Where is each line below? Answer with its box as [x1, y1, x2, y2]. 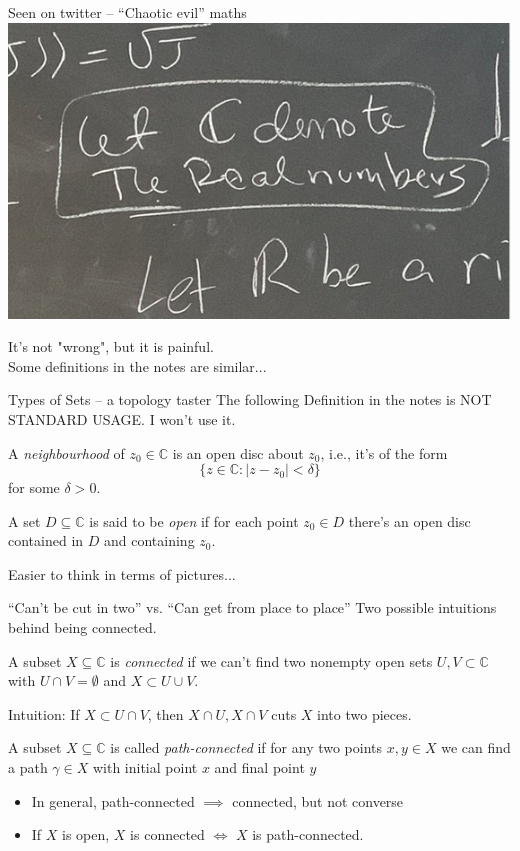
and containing [103, 530, 195, 551]
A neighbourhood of [8, 442, 125, 463]
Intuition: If [8, 703, 80, 724]
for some [8, 477, 60, 498]
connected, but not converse [232, 790, 404, 811]
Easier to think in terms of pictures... [8, 563, 236, 584]
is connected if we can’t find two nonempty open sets [110, 650, 433, 671]
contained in [8, 530, 84, 551]
